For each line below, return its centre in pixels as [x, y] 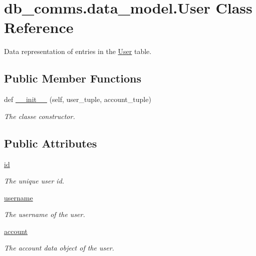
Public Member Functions [73, 78]
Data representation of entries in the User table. [78, 51]
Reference [39, 27]
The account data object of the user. [59, 248]
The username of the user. [45, 214]
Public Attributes [51, 143]
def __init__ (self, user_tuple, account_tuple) [78, 99]
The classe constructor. [40, 116]
